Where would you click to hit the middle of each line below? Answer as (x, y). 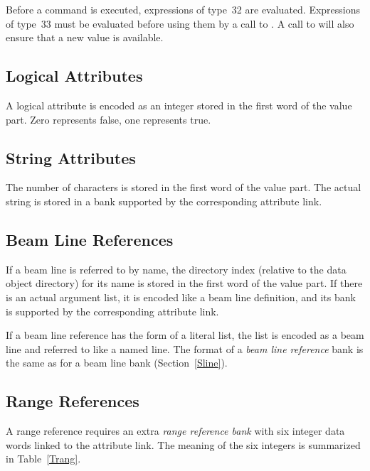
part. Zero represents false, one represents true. (109, 119)
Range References (73, 401)
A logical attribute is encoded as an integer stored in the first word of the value (179, 105)
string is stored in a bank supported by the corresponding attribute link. (164, 201)
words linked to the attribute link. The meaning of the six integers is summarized (183, 444)
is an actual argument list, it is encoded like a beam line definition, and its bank (181, 297)
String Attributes (71, 157)
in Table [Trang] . (43, 459)
